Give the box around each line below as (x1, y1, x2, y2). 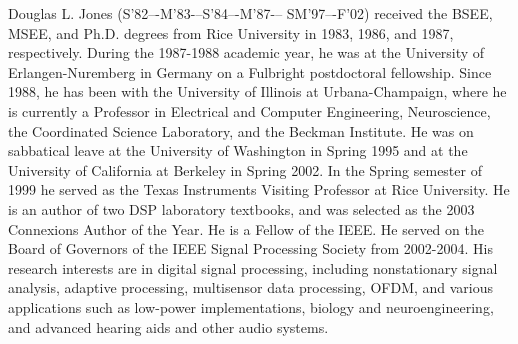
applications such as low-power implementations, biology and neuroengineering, (8, 296, 494, 317)
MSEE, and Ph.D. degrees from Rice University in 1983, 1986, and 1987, (8, 22, 454, 43)
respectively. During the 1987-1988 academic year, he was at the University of (8, 42, 485, 63)
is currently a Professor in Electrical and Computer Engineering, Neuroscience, (8, 100, 491, 121)
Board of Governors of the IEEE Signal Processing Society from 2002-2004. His (8, 238, 493, 259)
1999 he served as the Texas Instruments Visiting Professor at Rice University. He (8, 179, 510, 200)
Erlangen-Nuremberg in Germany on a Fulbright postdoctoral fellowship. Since (8, 61, 492, 82)
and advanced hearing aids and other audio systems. (8, 316, 329, 337)
